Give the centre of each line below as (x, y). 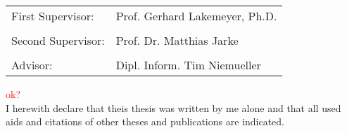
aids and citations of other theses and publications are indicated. (145, 121)
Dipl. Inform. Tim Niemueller (188, 65)
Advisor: (32, 65)
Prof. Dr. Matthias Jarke (177, 40)
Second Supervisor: (58, 40)
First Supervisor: (53, 16)
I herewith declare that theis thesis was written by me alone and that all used (173, 107)
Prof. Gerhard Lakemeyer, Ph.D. (196, 16)
